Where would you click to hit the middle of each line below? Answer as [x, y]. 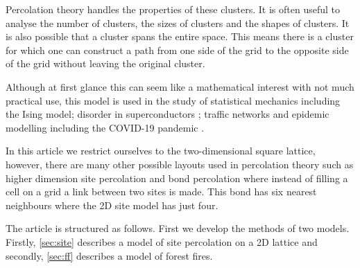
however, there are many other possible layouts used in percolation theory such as [180, 164]
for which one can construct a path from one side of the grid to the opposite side [177, 50]
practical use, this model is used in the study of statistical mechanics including [173, 100]
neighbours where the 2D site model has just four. [112, 205]
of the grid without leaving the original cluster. [105, 63]
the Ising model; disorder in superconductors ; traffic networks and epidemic [168, 114]
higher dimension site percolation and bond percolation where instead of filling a [177, 178]
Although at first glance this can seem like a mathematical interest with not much [180, 86]
